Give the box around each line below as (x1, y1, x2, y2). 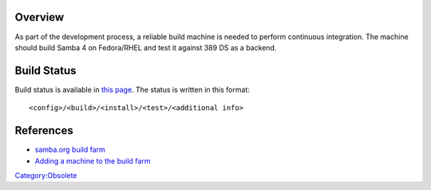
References (14, 124, 73, 137)
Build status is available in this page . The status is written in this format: (14, 85, 251, 94)
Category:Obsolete (14, 170, 77, 180)
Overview (14, 10, 65, 24)
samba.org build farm (34, 144, 105, 155)
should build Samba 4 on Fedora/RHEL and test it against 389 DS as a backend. (14, 42, 277, 52)
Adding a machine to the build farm (34, 156, 151, 165)
